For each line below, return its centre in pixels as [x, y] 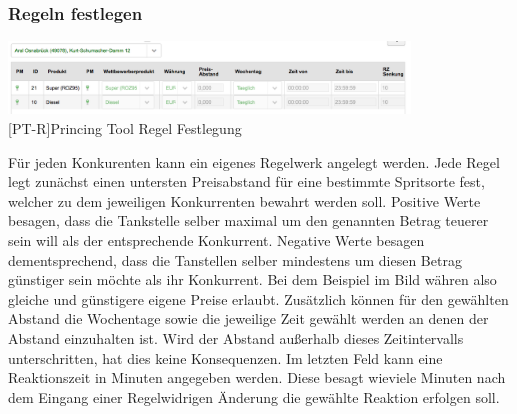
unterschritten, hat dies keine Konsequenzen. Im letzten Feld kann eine [225, 357]
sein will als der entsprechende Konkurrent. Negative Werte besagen [216, 240]
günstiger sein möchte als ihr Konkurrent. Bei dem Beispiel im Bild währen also [252, 279]
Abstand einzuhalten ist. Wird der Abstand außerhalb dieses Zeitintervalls [236, 337]
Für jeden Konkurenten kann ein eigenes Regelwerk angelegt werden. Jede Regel [254, 161]
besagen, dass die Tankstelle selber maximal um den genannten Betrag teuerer [248, 220]
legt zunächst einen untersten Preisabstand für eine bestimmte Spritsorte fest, [246, 181]
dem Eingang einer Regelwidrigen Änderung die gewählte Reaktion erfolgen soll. [254, 396]
